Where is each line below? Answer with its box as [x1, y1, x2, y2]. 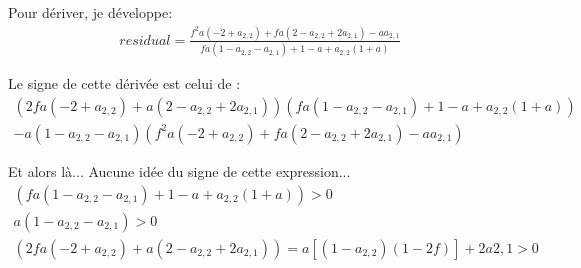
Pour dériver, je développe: [8, 2, 173, 22]
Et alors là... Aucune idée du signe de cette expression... [8, 160, 351, 181]
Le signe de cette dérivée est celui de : [8, 73, 241, 94]
